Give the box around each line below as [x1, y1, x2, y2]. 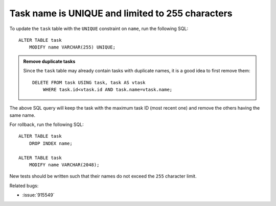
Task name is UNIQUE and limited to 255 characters [9, 8, 233, 19]
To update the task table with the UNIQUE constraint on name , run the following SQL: [9, 25, 189, 32]
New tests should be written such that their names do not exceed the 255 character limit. [9, 173, 197, 179]
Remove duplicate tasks [23, 58, 76, 64]
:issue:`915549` [22, 192, 55, 198]
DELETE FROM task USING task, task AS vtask [32, 80, 146, 85]
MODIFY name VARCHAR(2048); [29, 162, 100, 168]
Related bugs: [9, 183, 39, 189]
